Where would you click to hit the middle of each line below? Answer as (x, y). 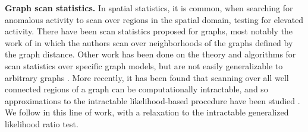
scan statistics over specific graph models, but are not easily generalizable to (144, 65)
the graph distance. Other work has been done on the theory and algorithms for (150, 54)
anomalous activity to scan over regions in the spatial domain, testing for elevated (154, 19)
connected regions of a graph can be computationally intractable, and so (136, 89)
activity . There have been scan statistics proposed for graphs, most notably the (149, 31)
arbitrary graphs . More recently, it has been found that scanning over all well (147, 77)
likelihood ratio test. (42, 123)
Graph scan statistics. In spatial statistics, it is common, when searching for (149, 8)
